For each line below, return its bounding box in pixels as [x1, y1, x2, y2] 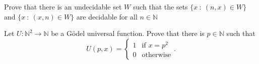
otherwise [142, 51, 171, 58]
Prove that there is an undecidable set [4, 1, 122, 11]
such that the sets [133, 1, 188, 11]
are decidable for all [76, 11, 138, 21]
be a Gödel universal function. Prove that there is [51, 28, 205, 38]
